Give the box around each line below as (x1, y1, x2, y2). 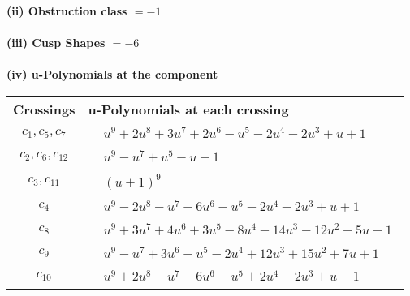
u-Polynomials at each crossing (88, 99, 289, 118)
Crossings (13, 99, 76, 118)
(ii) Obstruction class (6, 2, 127, 19)
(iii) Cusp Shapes (6, 34, 106, 51)
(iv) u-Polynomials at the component (6, 66, 218, 83)
